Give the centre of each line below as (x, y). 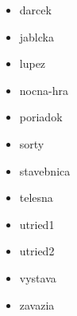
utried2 (37, 251)
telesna (36, 197)
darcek (35, 10)
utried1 (37, 224)
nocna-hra (44, 90)
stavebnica (45, 170)
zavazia (37, 304)
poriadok (41, 117)
